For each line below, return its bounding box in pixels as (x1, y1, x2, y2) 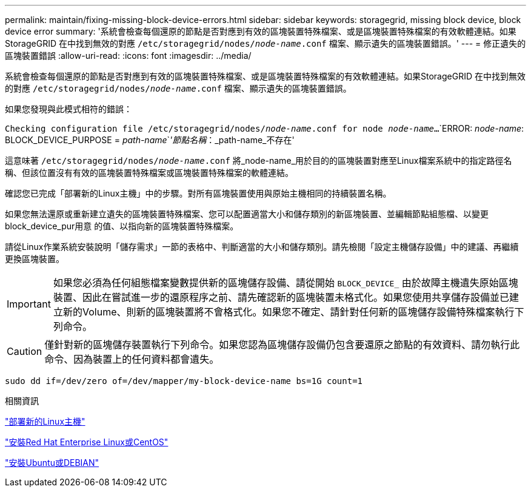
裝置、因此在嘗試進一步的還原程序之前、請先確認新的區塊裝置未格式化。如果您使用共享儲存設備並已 (53, 291, 509, 303)
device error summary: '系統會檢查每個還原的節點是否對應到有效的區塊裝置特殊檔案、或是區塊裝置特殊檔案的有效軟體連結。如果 (5, 26, 516, 36)
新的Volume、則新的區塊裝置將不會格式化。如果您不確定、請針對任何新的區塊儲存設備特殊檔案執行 (62, 306, 515, 318)
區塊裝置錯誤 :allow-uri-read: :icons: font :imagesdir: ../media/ (5, 50, 252, 61)
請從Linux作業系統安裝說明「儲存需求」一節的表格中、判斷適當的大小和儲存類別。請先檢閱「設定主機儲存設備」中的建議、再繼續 (5, 241, 519, 252)
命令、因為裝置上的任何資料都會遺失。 (44, 353, 219, 365)
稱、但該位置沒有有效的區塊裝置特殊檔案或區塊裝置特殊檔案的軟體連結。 (5, 167, 293, 178)
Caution (7, 345, 42, 357)
